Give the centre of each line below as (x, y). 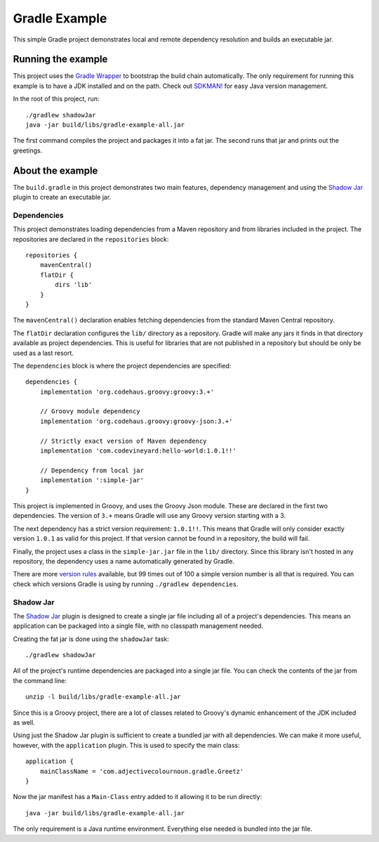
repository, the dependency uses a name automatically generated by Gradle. (124, 561)
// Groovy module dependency (90, 412)
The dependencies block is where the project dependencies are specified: (122, 365)
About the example (55, 170)
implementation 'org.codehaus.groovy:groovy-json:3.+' (136, 421)
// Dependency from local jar (92, 470)
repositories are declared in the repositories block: (91, 239)
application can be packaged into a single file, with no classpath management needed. (138, 626)
